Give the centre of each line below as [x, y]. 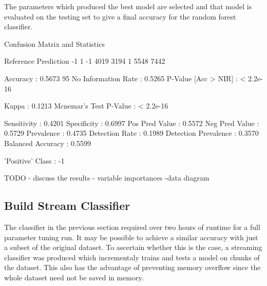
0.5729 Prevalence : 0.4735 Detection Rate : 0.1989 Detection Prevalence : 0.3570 [131, 133]
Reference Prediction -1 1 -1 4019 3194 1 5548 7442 [85, 61]
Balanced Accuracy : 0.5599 [47, 143]
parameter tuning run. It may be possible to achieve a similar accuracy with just [131, 237]
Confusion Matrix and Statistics [54, 43]
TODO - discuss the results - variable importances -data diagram [107, 178]
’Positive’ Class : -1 [34, 160]
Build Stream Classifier [67, 205]
